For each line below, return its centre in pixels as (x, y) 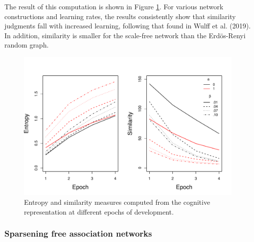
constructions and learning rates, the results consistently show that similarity (120, 16)
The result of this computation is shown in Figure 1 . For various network (114, 6)
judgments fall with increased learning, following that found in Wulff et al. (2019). (128, 26)
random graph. (27, 45)
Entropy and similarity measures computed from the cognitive (117, 202)
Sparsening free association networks (78, 233)
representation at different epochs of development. (99, 211)
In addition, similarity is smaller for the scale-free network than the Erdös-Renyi (125, 35)
